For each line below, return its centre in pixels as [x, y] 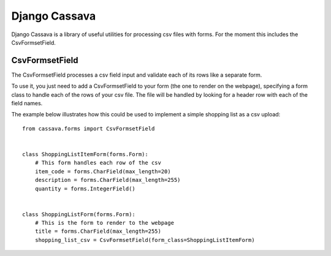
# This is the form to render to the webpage [105, 223]
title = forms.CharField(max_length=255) [98, 232]
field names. [27, 104]
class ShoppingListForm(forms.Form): [79, 214]
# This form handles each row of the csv [98, 163]
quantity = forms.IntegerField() [85, 189]
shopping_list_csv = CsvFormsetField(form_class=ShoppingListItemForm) [145, 240]
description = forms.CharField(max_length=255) [108, 180]
